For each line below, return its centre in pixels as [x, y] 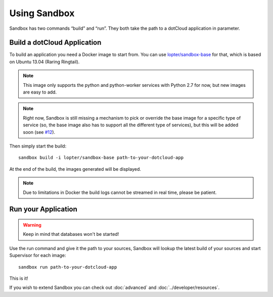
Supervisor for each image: [38, 256]
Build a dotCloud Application [55, 43]
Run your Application [43, 209]
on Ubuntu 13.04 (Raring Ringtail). [44, 62]
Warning [32, 225]
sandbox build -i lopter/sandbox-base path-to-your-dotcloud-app [101, 158]
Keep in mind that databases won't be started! [71, 234]
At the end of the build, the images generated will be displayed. [75, 169]
